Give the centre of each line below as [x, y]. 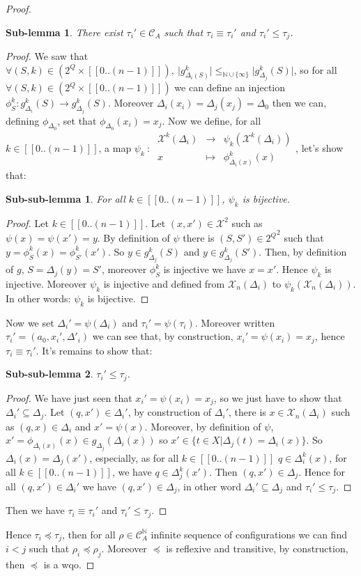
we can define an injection [230, 87]
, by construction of [170, 412]
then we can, [299, 103]
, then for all [89, 534]
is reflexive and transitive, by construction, [257, 548]
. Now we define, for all [212, 120]
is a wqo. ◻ [69, 564]
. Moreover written [235, 322]
